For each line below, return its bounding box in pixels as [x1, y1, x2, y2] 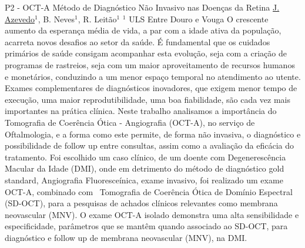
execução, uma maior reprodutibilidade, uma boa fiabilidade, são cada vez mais [5, 93, 291, 105]
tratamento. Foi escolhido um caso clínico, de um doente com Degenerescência [5, 150, 286, 163]
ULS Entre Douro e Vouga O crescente [129, 12, 269, 25]
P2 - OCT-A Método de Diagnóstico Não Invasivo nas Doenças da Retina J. [5, 1, 280, 13]
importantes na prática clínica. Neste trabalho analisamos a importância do [5, 105, 277, 117]
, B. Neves [38, 12, 75, 25]
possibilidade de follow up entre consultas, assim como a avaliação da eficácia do [5, 139, 294, 152]
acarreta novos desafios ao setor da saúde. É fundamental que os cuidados [5, 35, 270, 48]
